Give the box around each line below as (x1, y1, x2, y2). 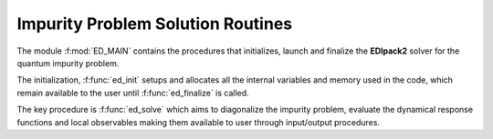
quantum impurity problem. (16, 57, 120, 68)
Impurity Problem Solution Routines (16, 14, 292, 34)
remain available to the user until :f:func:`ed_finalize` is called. (16, 87, 250, 98)
